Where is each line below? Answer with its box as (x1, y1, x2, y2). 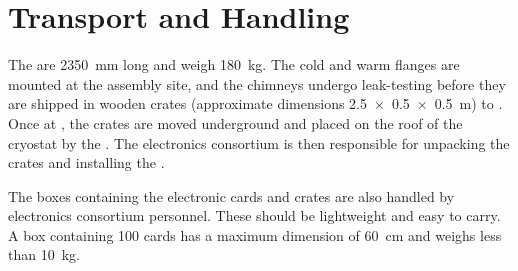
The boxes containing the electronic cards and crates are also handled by (8, 185, 455, 206)
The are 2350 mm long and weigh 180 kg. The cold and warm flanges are (8, 54, 460, 75)
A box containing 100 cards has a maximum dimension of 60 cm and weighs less (8, 224, 502, 245)
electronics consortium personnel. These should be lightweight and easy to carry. (8, 205, 501, 226)
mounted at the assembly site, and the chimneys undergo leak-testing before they (8, 73, 506, 94)
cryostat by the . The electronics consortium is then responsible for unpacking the (8, 132, 510, 153)
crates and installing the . (8, 152, 165, 173)
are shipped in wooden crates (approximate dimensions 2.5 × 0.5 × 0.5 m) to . (8, 93, 503, 114)
